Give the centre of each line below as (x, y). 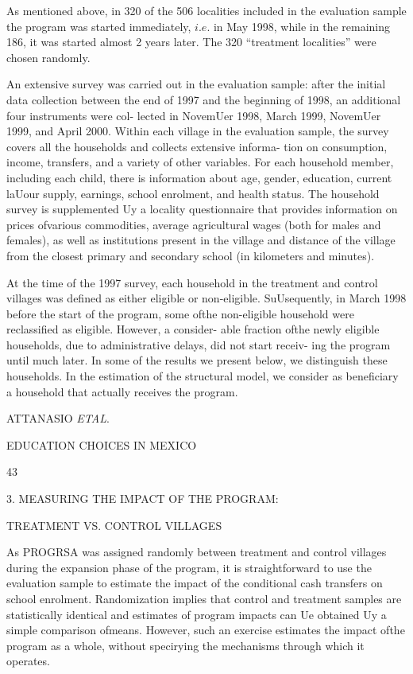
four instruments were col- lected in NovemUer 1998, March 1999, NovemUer (194, 115)
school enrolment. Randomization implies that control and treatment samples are (204, 598)
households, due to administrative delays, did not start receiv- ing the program (199, 344)
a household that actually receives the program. (122, 391)
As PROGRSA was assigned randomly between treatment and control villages (197, 552)
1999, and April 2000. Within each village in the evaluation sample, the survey (198, 131)
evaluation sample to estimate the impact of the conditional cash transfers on (195, 583)
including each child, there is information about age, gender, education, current (199, 177)
